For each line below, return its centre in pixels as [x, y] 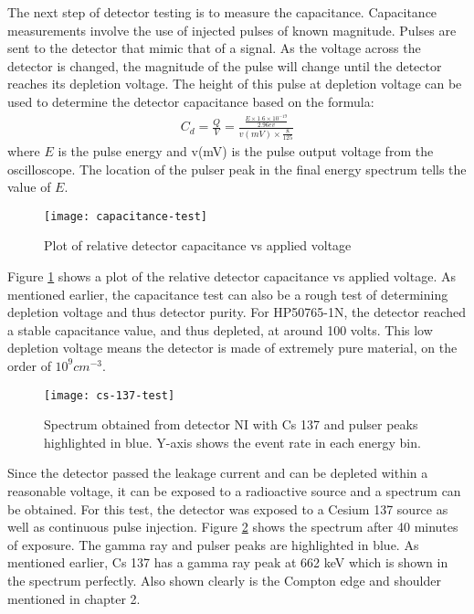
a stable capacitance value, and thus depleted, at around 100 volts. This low [220, 329]
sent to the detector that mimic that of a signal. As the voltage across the [214, 48]
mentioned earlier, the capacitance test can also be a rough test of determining [228, 294]
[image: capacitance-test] [126, 216]
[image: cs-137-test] [110, 395]
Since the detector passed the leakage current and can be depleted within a [218, 473]
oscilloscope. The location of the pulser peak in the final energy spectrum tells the [237, 169]
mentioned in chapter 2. [74, 598]
